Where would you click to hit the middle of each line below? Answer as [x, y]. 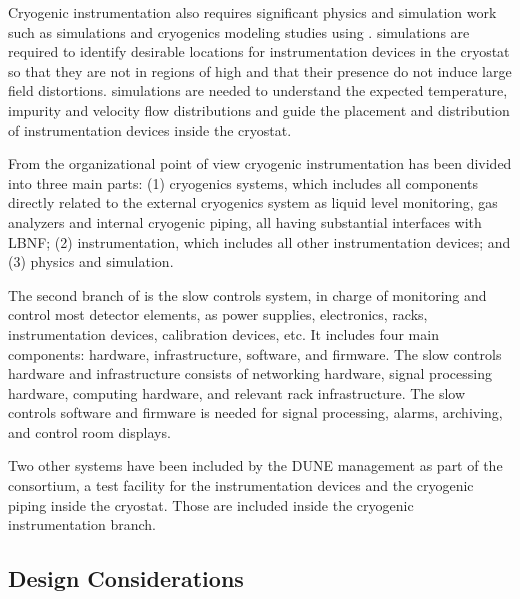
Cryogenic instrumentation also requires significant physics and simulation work [252, 12]
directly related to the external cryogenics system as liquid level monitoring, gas [253, 202]
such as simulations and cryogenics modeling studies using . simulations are [239, 31]
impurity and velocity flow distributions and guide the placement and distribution [259, 109]
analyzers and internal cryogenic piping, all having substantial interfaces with [245, 221]
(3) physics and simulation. [91, 261]
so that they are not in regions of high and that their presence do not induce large [260, 70]
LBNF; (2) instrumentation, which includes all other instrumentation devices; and [259, 241]
